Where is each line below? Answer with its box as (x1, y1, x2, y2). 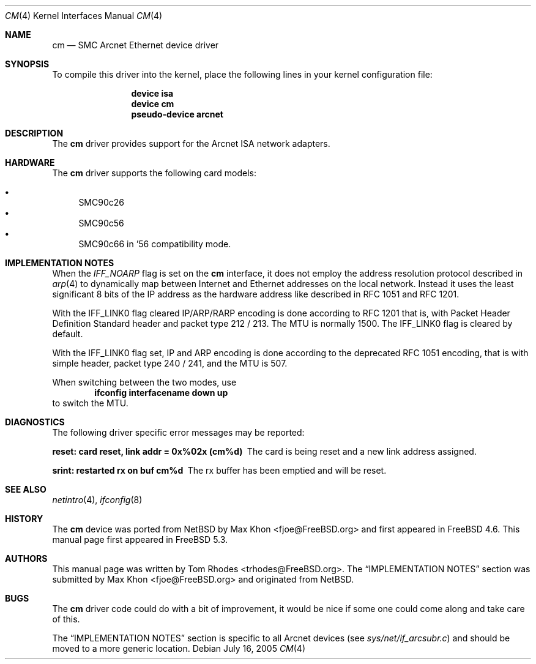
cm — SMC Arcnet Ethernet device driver (52, 40, 219, 50)
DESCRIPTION (5, 128, 64, 138)
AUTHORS (5, 553, 48, 564)
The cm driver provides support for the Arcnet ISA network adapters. (52, 138, 330, 149)
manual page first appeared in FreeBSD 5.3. (52, 534, 228, 545)
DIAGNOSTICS (5, 417, 65, 427)
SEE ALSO (5, 484, 47, 494)
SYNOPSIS (5, 59, 50, 69)
